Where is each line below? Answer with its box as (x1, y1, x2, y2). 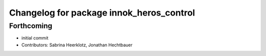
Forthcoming (9, 21, 53, 30)
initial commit (21, 35, 49, 41)
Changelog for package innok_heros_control (9, 7, 196, 18)
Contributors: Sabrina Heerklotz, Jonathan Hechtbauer (21, 42, 133, 48)
